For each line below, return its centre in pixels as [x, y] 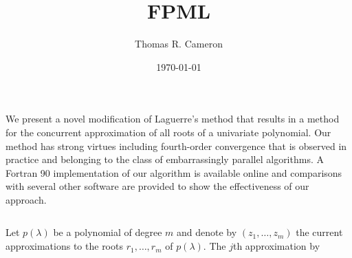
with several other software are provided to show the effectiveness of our [157, 186]
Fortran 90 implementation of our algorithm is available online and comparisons [174, 172]
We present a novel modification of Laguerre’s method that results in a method [173, 119]
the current [319, 232]
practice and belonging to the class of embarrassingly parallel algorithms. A [165, 159]
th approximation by [276, 246]
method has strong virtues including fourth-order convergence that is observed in [176, 146]
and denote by [207, 232]
